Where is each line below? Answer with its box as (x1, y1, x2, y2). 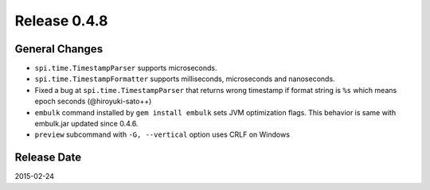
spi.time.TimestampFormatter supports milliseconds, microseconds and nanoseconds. (34, 74, 335, 83)
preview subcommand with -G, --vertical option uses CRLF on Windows (34, 130, 291, 139)
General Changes (14, 42, 104, 56)
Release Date (14, 151, 82, 165)
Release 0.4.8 (14, 12, 108, 29)
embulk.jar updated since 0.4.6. (34, 119, 139, 129)
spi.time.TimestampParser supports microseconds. (34, 64, 217, 73)
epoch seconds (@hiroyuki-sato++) (34, 96, 152, 107)
